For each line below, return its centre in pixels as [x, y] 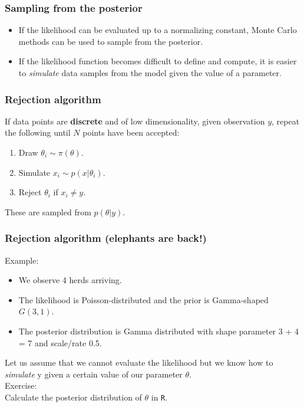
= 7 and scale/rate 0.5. [60, 342]
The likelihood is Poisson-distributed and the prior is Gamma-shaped [143, 299]
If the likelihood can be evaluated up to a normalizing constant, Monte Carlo [158, 30]
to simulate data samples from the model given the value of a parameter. [150, 73]
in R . [159, 397]
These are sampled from [48, 211]
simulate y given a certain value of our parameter [94, 374]
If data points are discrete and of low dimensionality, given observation [135, 121]
